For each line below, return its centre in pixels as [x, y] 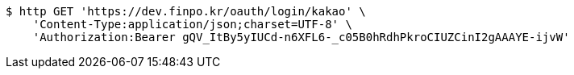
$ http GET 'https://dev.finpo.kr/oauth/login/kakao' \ [186, 11]
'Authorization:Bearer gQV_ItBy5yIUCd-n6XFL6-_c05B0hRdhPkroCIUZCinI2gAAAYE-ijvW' [301, 37]
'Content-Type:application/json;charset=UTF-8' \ [192, 24]
